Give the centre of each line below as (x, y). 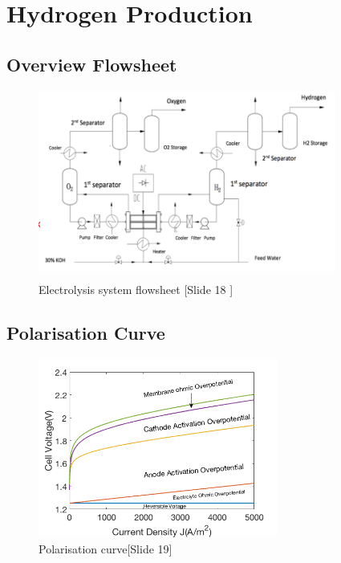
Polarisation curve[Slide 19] (106, 548)
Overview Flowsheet (92, 64)
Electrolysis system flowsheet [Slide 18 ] (136, 289)
